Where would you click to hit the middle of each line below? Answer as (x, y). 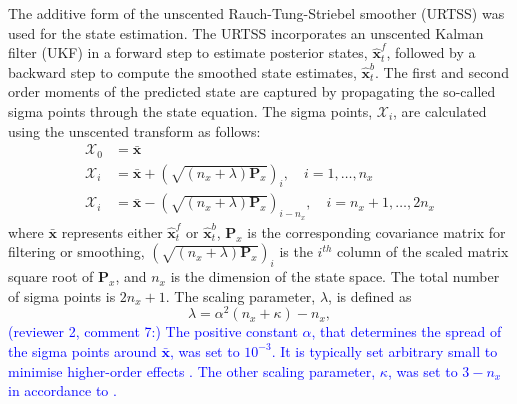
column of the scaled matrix (423, 251)
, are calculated (440, 110)
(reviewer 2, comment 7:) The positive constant (153, 331)
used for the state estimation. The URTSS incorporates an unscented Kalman (246, 32)
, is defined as (370, 295)
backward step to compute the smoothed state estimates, (182, 71)
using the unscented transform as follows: (134, 130)
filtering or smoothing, (76, 251)
